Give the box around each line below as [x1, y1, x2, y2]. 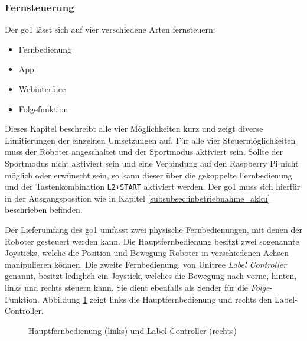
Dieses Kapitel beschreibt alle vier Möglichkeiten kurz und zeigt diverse [5, 122, 263, 135]
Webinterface [18, 83, 66, 95]
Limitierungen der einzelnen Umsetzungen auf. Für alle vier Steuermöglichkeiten [5, 134, 296, 146]
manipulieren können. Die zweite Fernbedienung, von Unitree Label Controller [5, 258, 287, 270]
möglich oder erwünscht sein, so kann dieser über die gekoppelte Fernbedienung [5, 168, 292, 181]
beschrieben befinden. [5, 203, 83, 216]
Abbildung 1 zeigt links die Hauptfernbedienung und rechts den [42, 293, 272, 305]
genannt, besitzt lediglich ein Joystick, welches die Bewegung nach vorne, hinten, [5, 269, 297, 282]
